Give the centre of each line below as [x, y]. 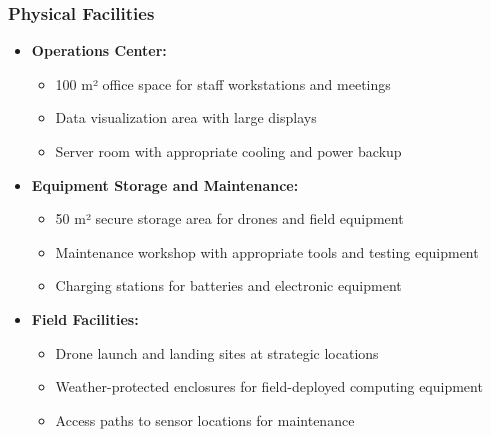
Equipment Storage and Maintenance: [165, 184]
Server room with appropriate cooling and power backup [228, 151]
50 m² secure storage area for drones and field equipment [229, 218]
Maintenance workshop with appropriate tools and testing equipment [267, 251]
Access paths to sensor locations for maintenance [205, 419]
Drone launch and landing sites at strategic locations [217, 352]
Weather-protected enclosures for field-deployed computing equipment [269, 386]
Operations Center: [99, 50]
